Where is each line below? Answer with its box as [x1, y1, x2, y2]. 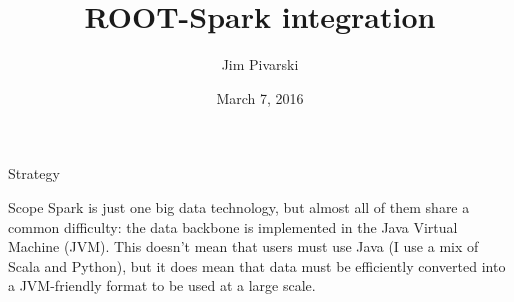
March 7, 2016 [216, 87, 304, 108]
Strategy [8, 163, 60, 184]
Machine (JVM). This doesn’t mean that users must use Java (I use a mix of [8, 236, 479, 257]
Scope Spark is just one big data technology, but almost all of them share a [8, 196, 470, 217]
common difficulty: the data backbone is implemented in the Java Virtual [8, 216, 458, 237]
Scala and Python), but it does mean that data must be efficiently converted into [8, 255, 506, 276]
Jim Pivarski [221, 54, 299, 75]
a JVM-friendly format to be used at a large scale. [8, 275, 316, 296]
